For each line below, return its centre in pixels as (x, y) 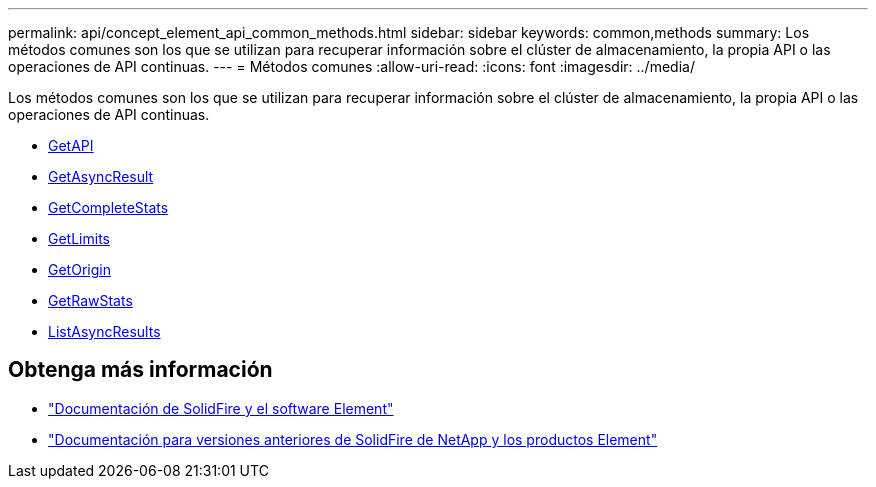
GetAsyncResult (101, 176)
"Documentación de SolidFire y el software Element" (221, 408)
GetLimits (79, 238)
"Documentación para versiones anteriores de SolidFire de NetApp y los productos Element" (353, 439)
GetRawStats (90, 300)
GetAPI (71, 145)
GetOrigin (79, 269)
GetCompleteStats (108, 207)
